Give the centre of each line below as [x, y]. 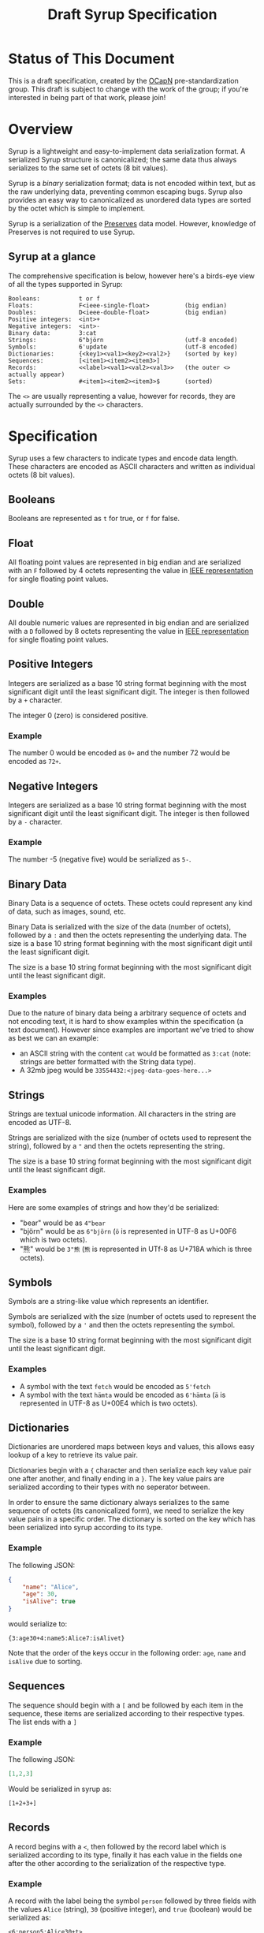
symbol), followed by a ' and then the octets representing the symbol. [121, 1325]
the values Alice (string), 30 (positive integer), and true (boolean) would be [130, 1909]
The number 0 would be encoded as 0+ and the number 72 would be [119, 753]
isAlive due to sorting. [45, 1662]
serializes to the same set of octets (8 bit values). [88, 168]
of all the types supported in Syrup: [66, 284]
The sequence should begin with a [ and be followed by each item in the [126, 1705]
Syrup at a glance [52, 257]
